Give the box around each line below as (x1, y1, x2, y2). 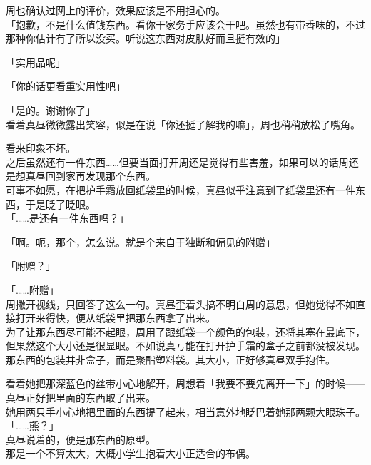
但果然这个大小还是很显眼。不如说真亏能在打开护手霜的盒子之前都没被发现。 (6, 338, 365, 353)
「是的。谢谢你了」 (6, 102, 96, 117)
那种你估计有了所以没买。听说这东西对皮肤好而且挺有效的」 (6, 31, 285, 46)
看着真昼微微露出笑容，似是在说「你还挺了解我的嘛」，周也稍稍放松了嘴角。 (6, 116, 360, 131)
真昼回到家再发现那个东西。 (25, 168, 156, 183)
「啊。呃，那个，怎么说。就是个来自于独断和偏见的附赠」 (6, 234, 275, 249)
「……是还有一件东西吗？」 (6, 210, 129, 225)
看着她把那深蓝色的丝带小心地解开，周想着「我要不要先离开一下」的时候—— (6, 376, 365, 391)
